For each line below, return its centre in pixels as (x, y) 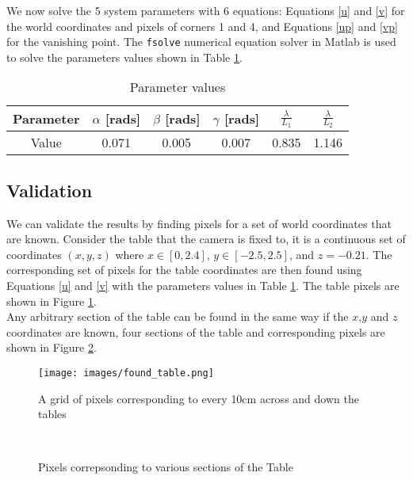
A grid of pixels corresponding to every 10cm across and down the (199, 398)
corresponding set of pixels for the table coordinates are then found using (184, 270)
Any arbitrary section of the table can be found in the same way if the (178, 316)
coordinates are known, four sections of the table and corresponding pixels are (196, 331)
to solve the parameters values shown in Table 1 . (124, 57)
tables (52, 414)
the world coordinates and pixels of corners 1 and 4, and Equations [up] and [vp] (202, 26)
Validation (50, 190)
